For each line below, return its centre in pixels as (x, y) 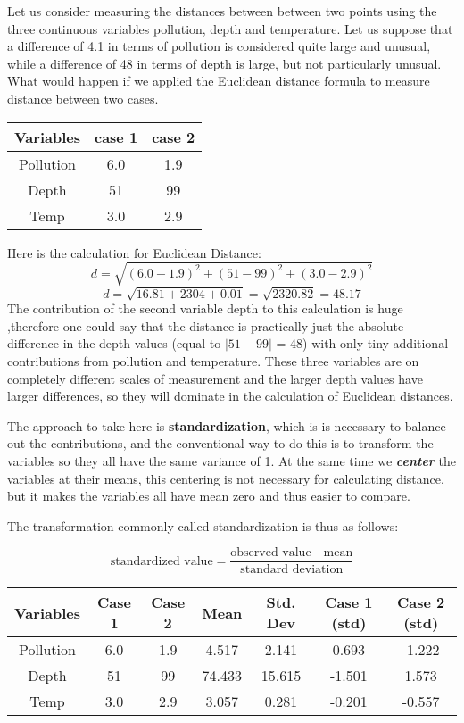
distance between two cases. (83, 98)
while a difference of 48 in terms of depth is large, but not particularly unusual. (224, 63)
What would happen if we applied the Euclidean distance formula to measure (219, 81)
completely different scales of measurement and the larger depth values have (215, 378)
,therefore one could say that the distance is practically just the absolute (206, 325)
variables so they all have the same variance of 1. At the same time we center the (232, 461)
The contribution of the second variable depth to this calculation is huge (205, 308)
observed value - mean (292, 553)
